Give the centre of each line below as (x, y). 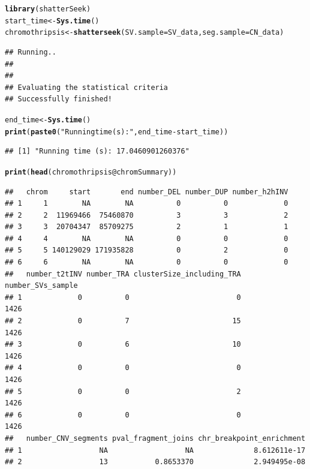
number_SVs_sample (41, 286)
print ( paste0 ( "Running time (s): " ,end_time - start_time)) (117, 132)
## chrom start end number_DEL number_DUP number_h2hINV (147, 192)
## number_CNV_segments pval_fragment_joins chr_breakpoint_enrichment (155, 438)
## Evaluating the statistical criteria (87, 87)
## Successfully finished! (58, 99)
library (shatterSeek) (48, 9)
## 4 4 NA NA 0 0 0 (147, 238)
